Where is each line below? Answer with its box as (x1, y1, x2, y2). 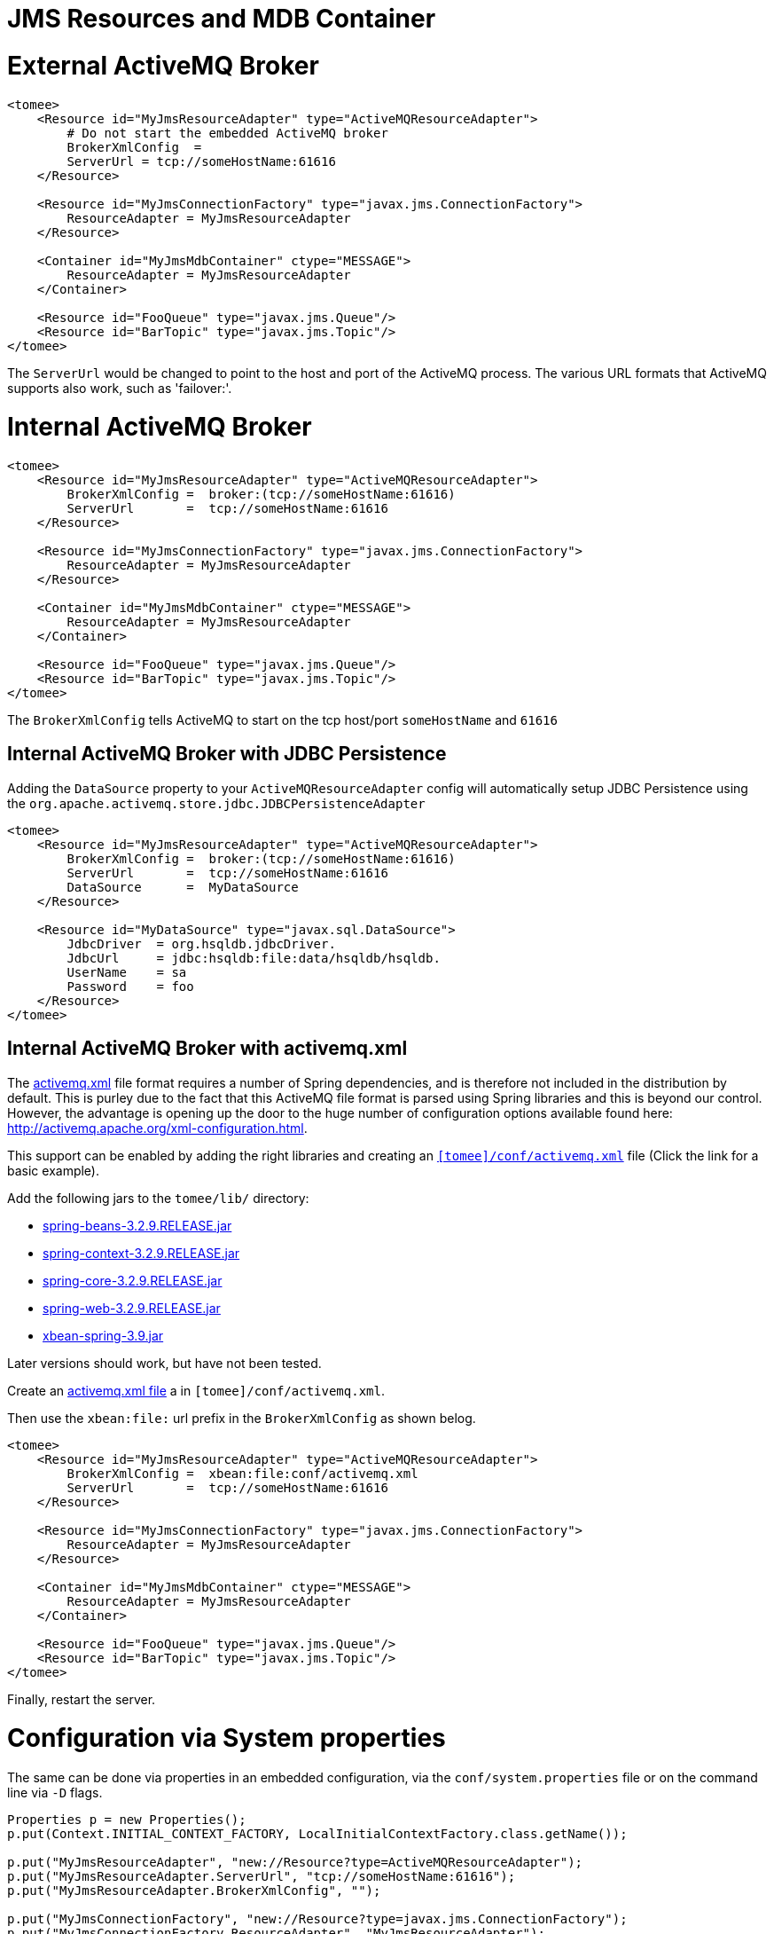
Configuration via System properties (7, 1723, 446, 1754)
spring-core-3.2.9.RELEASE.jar (43, 1272, 223, 1288)
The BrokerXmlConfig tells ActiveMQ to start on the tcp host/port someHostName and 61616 (7, 712, 558, 727)
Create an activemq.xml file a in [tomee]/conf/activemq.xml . (7, 1382, 385, 1398)
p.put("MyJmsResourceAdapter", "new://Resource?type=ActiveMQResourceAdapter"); (7, 1855, 583, 1870)
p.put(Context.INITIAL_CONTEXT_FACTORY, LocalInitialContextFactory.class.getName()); (7, 1827, 628, 1842)
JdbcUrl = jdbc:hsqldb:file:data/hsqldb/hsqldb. (66, 950, 441, 965)
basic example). (7, 1162, 100, 1178)
